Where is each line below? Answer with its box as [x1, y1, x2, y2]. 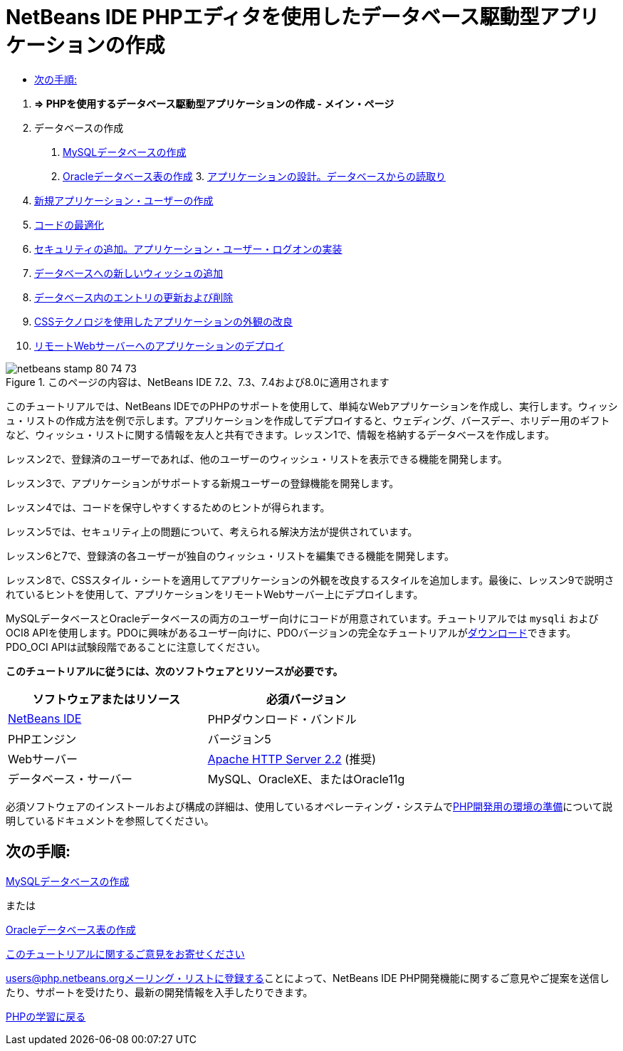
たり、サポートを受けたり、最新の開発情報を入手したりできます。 [6, 985, 313, 998]
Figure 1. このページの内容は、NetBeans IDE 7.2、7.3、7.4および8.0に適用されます [6, 375, 389, 388]
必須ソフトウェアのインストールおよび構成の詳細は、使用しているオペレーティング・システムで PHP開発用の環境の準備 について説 [6, 800, 612, 812]
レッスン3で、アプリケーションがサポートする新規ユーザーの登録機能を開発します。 [6, 476, 399, 489]
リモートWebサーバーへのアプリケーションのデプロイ [34, 339, 285, 352]
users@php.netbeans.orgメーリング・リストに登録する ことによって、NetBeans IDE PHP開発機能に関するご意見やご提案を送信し [6, 971, 609, 984]
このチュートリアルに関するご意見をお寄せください [6, 947, 245, 960]
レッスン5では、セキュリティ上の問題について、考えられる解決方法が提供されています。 [6, 525, 418, 538]
